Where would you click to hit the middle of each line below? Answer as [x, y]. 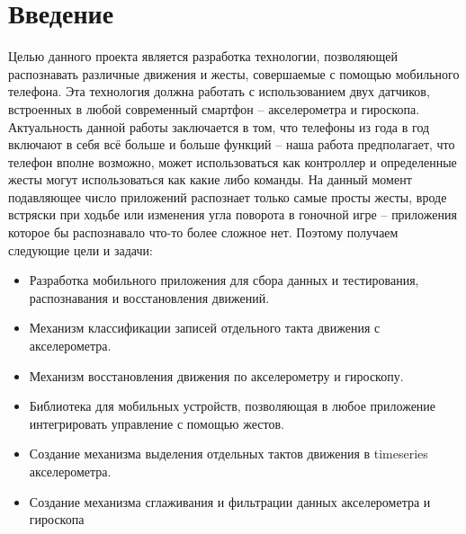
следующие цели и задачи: [81, 249]
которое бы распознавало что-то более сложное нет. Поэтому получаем [203, 232]
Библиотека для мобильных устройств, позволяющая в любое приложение [233, 406]
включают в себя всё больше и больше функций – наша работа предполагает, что [232, 144]
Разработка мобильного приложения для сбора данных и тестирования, [224, 280]
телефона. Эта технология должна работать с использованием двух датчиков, [219, 91]
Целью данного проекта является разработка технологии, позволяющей [203, 56]
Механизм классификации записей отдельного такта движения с [205, 328]
